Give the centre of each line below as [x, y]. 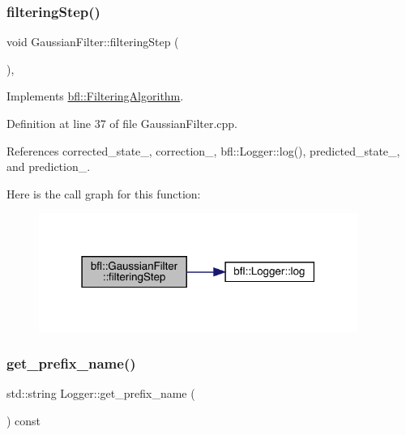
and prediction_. [49, 166]
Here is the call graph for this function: [104, 193]
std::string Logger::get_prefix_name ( [101, 393]
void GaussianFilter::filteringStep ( [93, 42]
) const [24, 420]
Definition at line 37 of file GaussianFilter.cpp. [122, 123]
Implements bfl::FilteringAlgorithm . [95, 96]
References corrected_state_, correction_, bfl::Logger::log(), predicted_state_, [203, 150]
